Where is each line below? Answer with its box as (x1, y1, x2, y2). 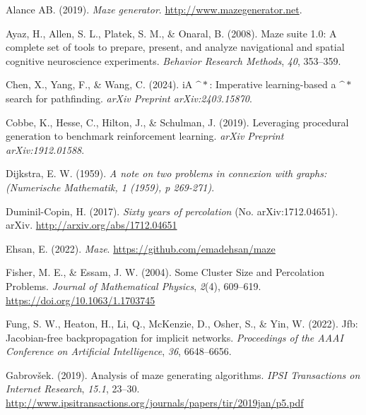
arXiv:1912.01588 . (6, 142, 85, 157)
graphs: (296, 166, 327, 181)
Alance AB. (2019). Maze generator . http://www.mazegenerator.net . (6, 2, 302, 16)
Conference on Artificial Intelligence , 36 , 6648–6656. (6, 344, 232, 359)
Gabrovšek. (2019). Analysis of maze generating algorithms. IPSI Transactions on (6, 367, 360, 382)
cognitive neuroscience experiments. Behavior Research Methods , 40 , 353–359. (6, 53, 341, 68)
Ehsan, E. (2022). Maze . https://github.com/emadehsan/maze (6, 241, 276, 255)
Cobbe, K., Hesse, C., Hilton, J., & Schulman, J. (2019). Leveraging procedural (6, 114, 349, 129)
